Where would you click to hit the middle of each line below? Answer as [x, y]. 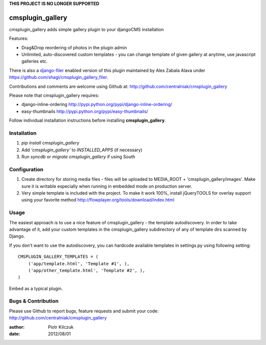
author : [17, 327]
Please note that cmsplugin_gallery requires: [54, 96]
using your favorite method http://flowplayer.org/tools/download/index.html [98, 200]
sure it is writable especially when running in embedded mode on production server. [107, 186]
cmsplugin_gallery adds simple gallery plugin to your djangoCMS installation [86, 29]
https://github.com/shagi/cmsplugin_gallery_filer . [59, 77]
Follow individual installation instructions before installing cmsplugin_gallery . [87, 120]
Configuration [26, 169]
